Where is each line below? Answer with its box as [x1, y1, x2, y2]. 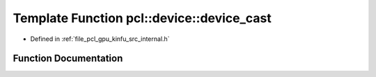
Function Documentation [13, 53, 123, 65]
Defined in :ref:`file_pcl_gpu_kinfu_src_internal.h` [30, 35, 170, 43]
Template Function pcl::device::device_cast [13, 10, 272, 26]
